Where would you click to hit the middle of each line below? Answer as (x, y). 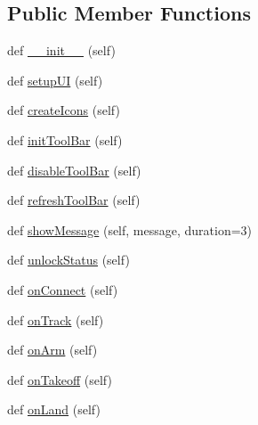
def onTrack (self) (56, 319)
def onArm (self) (52, 350)
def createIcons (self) (64, 110)
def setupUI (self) (55, 80)
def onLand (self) (54, 409)
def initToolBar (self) (65, 139)
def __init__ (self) (61, 50)
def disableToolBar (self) (74, 170)
